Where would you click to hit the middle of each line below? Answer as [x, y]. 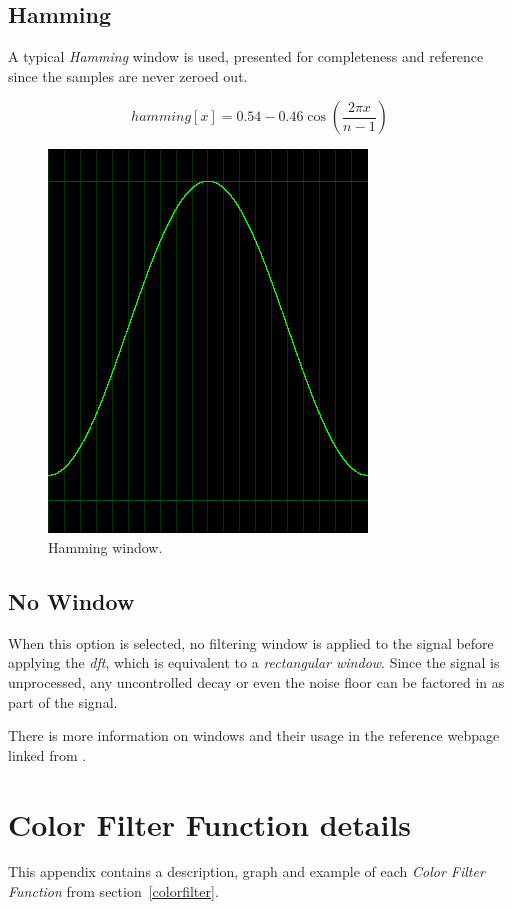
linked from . [47, 754]
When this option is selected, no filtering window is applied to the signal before [251, 642]
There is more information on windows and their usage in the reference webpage [254, 735]
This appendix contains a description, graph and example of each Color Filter [246, 871]
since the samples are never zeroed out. [128, 75]
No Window [71, 600]
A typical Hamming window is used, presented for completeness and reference [246, 56]
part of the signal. [63, 701]
